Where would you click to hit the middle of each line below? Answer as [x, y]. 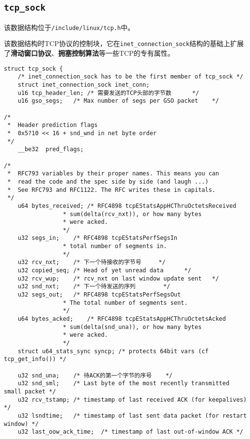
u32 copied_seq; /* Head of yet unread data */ [104, 271]
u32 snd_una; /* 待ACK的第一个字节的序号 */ [95, 375]
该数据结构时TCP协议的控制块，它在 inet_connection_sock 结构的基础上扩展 [124, 43]
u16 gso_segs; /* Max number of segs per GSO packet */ [118, 101]
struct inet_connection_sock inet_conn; [84, 85]
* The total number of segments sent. [125, 303]
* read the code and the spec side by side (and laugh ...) [108, 181]
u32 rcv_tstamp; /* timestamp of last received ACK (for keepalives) [132, 400]
